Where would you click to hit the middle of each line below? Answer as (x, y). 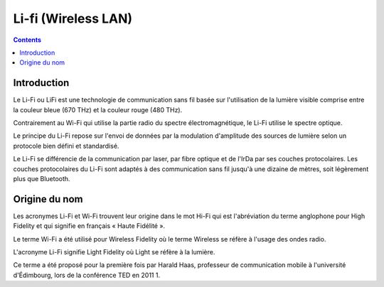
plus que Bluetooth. (42, 178)
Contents (27, 40)
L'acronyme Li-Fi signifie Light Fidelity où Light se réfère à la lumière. (114, 252)
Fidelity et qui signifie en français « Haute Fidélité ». (89, 226)
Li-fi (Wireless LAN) (73, 18)
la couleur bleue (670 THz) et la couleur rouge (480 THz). (98, 109)
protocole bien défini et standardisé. (66, 146)
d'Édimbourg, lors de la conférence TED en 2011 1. (86, 275)
